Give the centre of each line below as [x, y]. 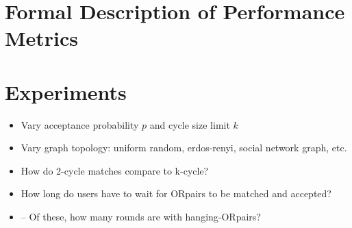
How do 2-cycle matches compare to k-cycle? [115, 170]
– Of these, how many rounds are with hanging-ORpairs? [141, 217]
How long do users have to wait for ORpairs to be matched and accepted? [176, 193]
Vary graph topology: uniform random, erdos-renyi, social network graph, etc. [184, 148]
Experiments [66, 91]
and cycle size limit [190, 124]
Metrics [42, 38]
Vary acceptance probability [80, 124]
